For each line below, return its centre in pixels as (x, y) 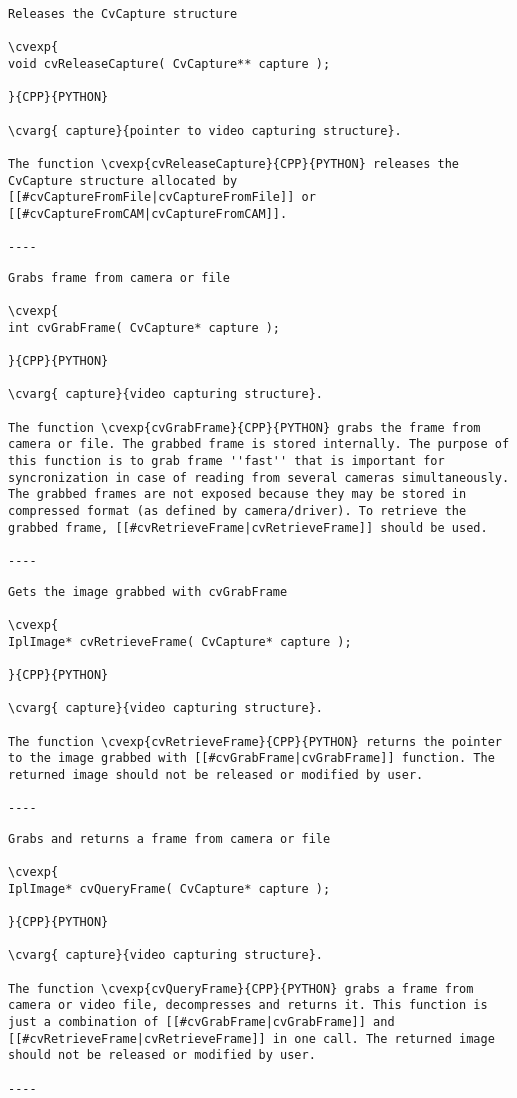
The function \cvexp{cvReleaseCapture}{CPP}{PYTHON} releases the (234, 163)
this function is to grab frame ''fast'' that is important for (226, 461)
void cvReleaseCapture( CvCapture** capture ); (169, 63)
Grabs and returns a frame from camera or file (169, 838)
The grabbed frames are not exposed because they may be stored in (237, 494)
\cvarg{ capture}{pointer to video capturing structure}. (205, 130)
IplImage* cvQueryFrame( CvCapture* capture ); (169, 888)
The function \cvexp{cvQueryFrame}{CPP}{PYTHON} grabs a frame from (241, 988)
